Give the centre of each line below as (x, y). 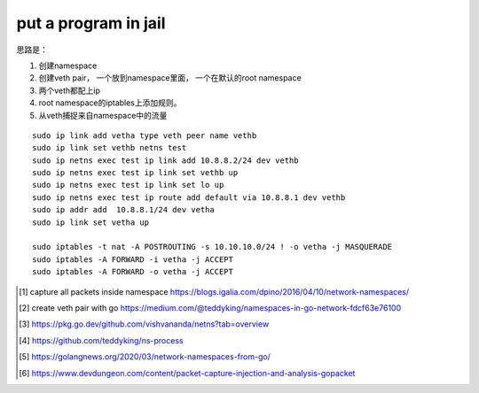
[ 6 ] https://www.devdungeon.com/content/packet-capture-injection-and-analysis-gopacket (187, 373)
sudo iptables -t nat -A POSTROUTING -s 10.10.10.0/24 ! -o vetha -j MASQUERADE (212, 247)
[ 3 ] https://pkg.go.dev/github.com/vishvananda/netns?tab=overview (144, 324)
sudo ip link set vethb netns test (110, 148)
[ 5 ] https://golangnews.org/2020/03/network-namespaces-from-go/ (145, 357)
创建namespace (68, 65)
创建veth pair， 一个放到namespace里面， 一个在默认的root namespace (170, 78)
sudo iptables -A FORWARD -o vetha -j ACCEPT (133, 272)
